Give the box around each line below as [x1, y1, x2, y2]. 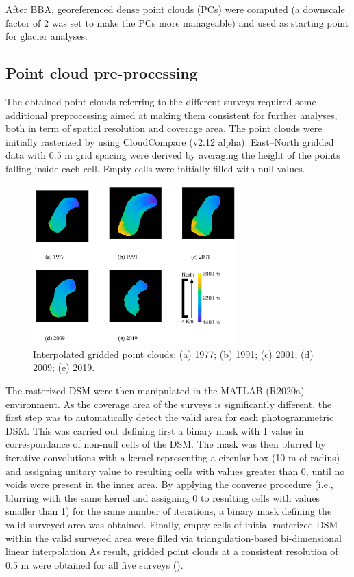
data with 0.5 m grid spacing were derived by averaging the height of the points [5, 148, 340, 162]
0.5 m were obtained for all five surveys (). [5, 557, 184, 572]
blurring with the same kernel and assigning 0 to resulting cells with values [5, 490, 320, 504]
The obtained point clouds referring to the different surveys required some [5, 94, 316, 108]
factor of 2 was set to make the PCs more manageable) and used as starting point [5, 15, 349, 29]
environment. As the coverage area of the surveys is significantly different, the [5, 396, 332, 411]
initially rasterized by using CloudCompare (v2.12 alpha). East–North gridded [5, 134, 334, 149]
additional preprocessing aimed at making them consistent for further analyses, [5, 107, 338, 122]
